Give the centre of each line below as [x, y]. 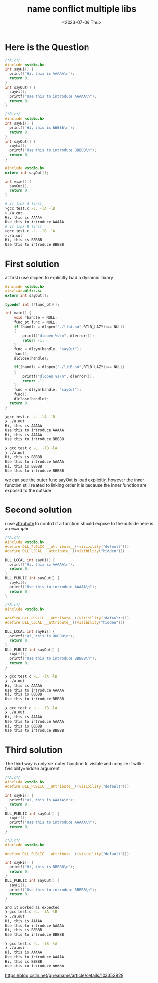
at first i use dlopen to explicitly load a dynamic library [59, 277]
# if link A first [24, 204]
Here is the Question [47, 47]
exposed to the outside [28, 491]
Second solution [39, 510]
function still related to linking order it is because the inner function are [76, 485]
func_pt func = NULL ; [35, 322]
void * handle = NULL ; [35, 318]
